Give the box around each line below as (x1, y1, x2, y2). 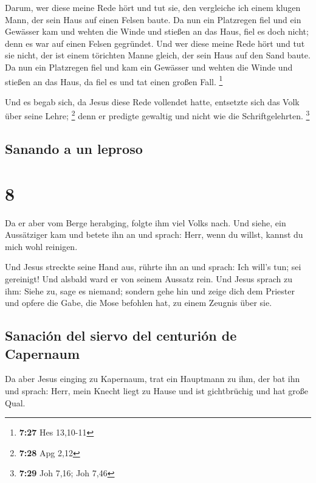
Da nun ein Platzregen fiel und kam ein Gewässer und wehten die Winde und (5, 60, 293, 73)
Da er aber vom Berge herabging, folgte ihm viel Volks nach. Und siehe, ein (5, 216, 286, 229)
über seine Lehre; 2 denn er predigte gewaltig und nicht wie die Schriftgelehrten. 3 (5, 108, 310, 122)
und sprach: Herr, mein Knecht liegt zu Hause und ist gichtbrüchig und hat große (5, 384, 308, 397)
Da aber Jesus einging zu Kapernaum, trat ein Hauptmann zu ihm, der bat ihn (5, 372, 300, 385)
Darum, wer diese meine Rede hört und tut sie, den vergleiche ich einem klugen (5, 1, 301, 13)
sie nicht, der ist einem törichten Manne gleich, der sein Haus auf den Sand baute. (5, 49, 311, 61)
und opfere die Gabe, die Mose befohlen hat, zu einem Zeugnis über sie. (5, 296, 272, 309)
